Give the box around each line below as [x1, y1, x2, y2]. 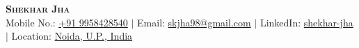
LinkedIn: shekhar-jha [260, 15, 353, 29]
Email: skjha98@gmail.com [137, 15, 251, 29]
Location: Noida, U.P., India [11, 29, 133, 43]
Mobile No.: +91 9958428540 [6, 15, 128, 29]
